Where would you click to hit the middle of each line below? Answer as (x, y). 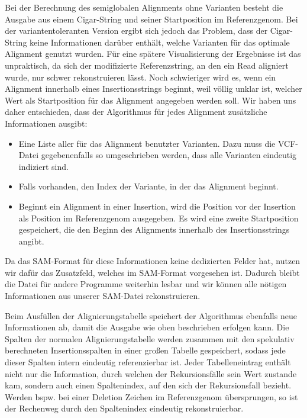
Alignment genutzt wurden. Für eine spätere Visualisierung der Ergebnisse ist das (153, 54)
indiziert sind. (43, 166)
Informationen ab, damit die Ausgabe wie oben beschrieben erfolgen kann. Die (147, 327)
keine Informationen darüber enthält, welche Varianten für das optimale (160, 42)
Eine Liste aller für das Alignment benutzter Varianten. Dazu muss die (147, 143)
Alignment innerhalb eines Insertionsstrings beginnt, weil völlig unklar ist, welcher (153, 89)
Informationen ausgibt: (46, 123)
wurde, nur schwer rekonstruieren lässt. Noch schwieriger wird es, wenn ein (140, 77)
